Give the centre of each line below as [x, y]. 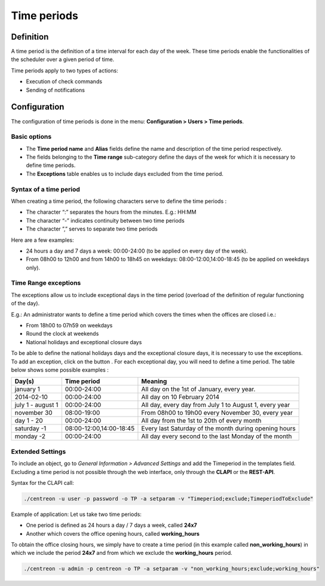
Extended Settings [39, 451]
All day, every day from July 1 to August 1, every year [216, 405]
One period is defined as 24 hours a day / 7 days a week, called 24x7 [111, 525]
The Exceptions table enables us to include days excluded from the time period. [125, 174]
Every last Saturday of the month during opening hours [218, 429]
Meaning [154, 381]
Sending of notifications [55, 90]
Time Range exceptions [46, 283]
